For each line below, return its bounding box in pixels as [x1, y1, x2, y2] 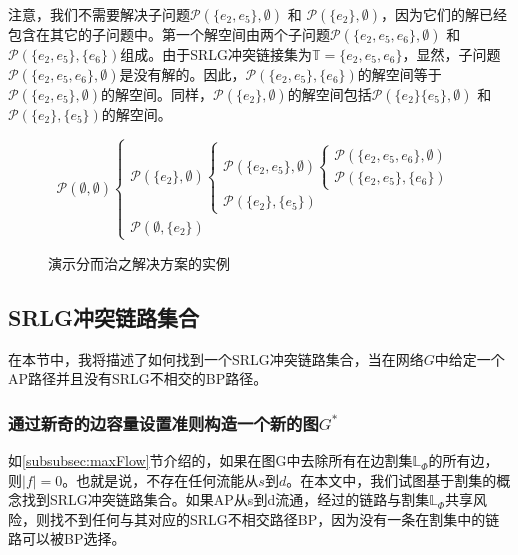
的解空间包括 [287, 83, 372, 104]
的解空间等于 [357, 63, 442, 84]
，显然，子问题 [402, 44, 501, 64]
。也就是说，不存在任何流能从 [62, 469, 259, 490]
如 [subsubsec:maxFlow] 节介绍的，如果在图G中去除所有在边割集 [8, 450, 413, 471]
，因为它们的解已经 [381, 4, 507, 24]
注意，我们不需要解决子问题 [8, 4, 190, 24]
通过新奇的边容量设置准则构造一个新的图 [8, 410, 319, 435]
